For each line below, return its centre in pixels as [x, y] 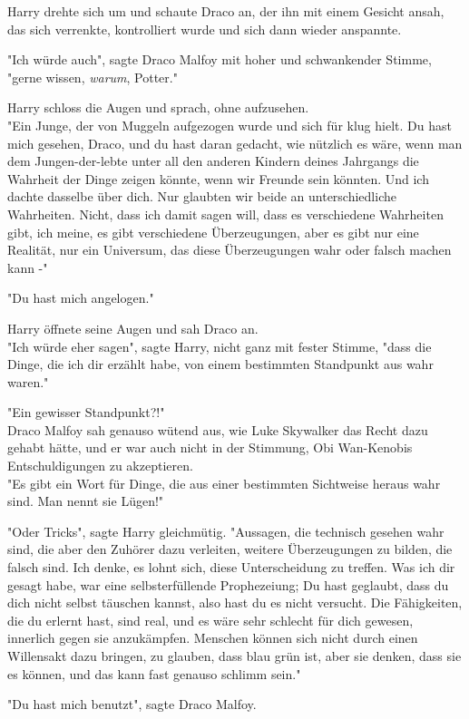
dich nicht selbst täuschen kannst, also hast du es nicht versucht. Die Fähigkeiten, [235, 602]
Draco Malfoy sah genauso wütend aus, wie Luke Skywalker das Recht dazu [218, 429]
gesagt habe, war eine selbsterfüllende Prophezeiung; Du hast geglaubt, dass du [228, 584]
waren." [28, 381]
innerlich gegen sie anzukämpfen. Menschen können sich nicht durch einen [213, 638]
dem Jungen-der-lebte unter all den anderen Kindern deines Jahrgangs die [213, 161]
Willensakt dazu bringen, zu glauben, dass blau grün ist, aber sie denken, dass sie [234, 656]
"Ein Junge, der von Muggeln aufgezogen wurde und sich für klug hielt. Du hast [230, 125]
